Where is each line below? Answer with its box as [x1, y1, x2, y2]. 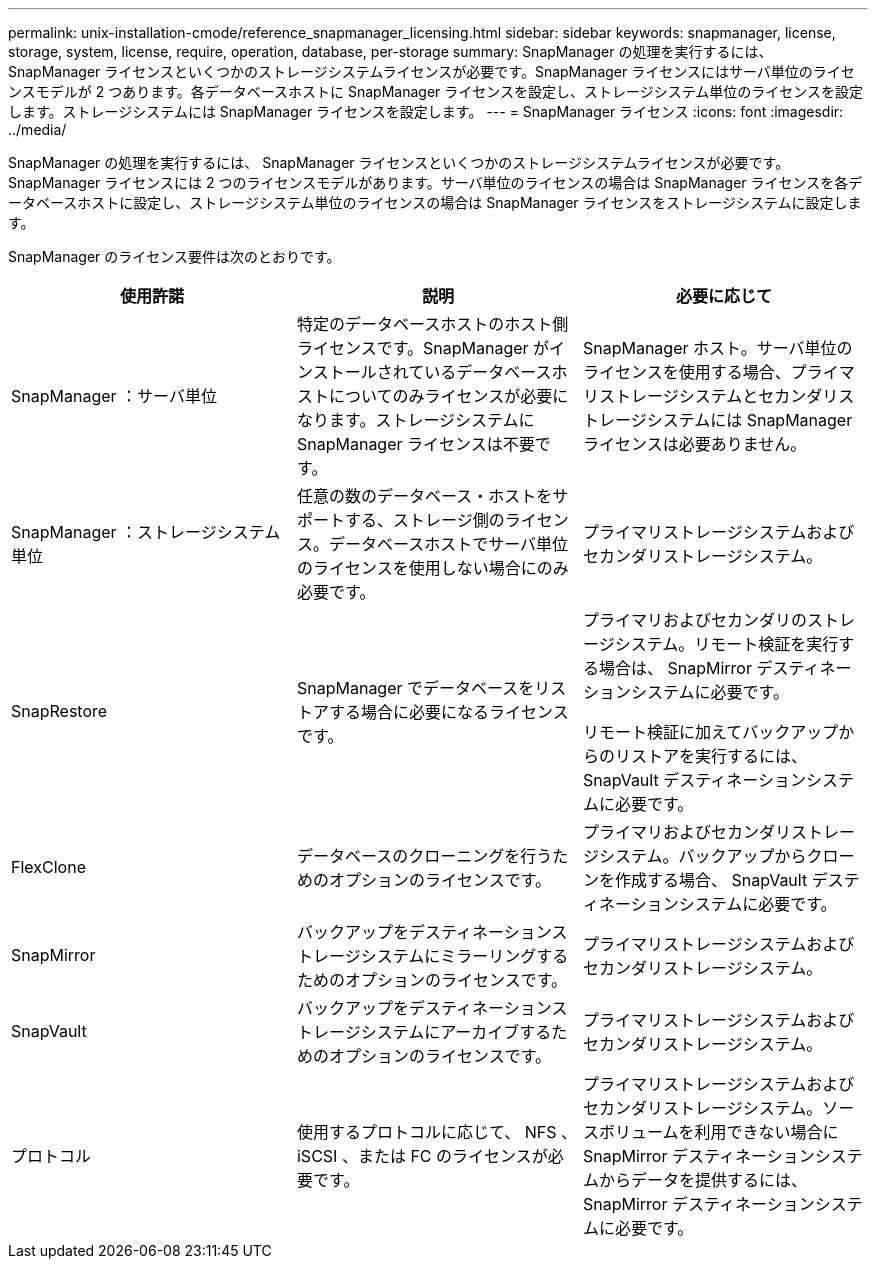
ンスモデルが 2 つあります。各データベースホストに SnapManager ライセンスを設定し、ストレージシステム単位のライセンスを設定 [8, 83, 863, 100]
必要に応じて [675, 286, 772, 306]
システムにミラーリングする [360, 946, 569, 966]
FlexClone [11, 857, 86, 877]
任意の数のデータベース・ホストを [296, 486, 553, 506]
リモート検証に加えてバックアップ [582, 722, 839, 742]
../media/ [8, 121, 67, 138]
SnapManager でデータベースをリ [296, 678, 551, 698]
